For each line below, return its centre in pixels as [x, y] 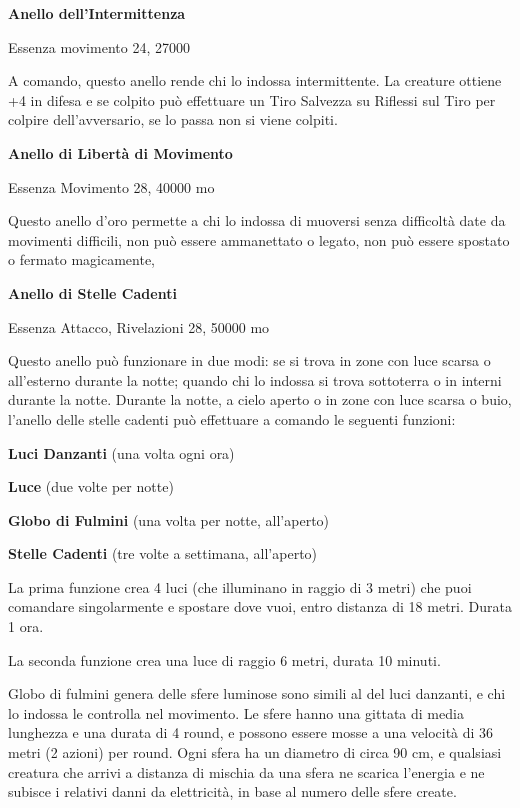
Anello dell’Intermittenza [97, 13]
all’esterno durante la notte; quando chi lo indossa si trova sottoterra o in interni [255, 379]
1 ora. [26, 626]
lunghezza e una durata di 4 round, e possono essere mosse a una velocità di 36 [251, 732]
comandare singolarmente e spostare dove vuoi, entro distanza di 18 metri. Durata [260, 606]
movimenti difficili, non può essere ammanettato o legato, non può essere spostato [259, 239]
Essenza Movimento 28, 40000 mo [111, 186]
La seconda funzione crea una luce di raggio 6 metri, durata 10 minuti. [224, 659]
